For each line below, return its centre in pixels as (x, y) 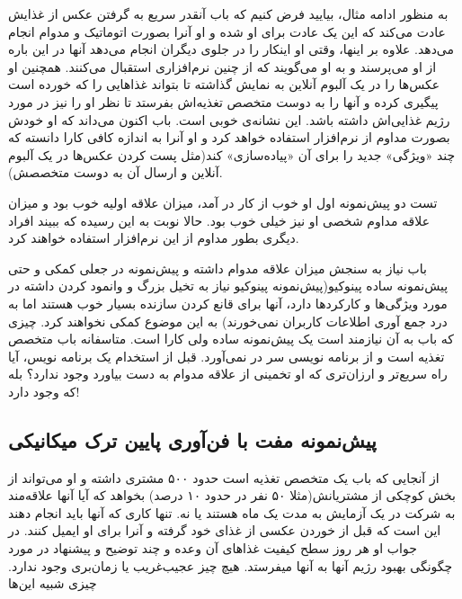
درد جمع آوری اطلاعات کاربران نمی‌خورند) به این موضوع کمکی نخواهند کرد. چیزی (228, 321)
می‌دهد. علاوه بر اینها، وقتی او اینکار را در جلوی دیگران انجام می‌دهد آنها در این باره (231, 49)
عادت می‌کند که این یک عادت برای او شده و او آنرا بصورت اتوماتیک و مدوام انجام (227, 31)
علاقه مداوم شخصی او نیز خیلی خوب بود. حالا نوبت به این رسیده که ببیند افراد (219, 220)
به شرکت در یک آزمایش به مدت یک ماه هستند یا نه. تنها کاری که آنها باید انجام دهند (232, 512)
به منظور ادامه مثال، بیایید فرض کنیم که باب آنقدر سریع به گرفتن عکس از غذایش (228, 13)
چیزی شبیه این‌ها (53, 583)
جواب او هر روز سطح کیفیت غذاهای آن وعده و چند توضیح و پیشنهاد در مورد (213, 548)
